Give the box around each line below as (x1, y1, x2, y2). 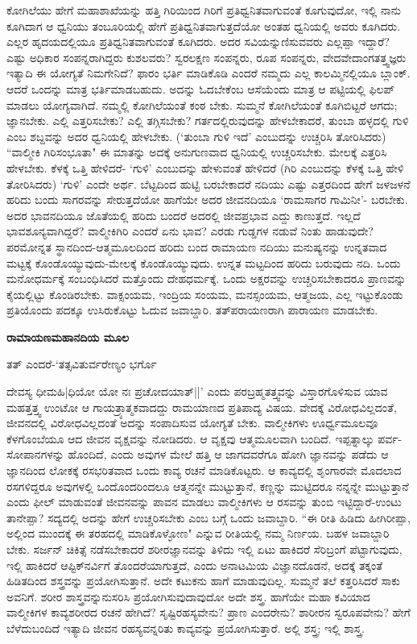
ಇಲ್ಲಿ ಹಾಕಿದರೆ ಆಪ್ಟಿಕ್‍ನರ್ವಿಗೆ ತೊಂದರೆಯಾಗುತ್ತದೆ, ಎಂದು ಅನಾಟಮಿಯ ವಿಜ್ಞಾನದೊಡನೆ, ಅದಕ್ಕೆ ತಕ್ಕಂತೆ (6, 556, 383, 573)
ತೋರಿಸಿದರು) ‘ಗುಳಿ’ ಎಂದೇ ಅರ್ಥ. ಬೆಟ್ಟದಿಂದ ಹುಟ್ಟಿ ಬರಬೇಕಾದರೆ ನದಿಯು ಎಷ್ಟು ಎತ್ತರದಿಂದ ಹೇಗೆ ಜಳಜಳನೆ (6, 175, 411, 192)
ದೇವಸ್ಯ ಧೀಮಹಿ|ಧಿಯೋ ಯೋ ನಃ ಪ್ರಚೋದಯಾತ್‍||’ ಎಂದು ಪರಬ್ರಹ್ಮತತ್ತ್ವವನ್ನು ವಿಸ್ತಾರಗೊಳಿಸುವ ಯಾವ (6, 383, 388, 400)
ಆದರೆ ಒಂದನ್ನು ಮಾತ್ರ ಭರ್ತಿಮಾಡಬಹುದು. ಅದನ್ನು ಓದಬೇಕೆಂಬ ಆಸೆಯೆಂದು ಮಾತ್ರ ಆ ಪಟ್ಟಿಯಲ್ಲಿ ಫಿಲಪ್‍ (6, 80, 395, 97)
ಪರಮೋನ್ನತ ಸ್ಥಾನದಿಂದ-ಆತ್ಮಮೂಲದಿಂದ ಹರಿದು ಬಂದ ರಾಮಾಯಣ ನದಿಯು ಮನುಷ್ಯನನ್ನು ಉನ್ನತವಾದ (6, 238, 387, 255)
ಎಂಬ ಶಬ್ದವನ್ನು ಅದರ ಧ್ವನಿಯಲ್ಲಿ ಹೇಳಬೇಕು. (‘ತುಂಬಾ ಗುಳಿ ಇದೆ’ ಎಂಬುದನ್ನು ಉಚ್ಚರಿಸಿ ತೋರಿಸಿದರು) (6, 127, 386, 144)
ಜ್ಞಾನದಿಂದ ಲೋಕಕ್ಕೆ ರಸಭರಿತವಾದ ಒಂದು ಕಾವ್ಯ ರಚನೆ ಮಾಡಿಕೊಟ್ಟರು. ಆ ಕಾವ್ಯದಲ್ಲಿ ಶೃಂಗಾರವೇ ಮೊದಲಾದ (6, 462, 402, 479)
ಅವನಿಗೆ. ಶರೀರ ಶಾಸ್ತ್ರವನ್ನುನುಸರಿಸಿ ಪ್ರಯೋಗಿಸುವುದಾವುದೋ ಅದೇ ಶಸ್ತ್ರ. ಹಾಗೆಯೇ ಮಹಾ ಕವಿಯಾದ (6, 588, 370, 605)
